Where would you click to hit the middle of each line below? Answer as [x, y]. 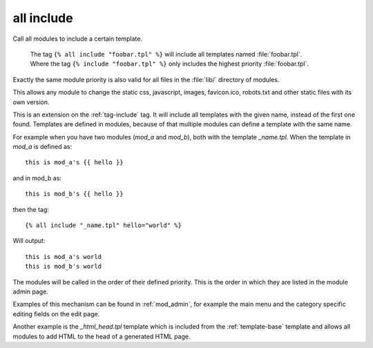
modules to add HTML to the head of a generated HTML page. [102, 336]
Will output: [29, 241]
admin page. [30, 291]
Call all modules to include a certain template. [78, 39]
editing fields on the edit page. [56, 313]
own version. [31, 102]
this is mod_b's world [64, 267]
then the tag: [31, 209]
